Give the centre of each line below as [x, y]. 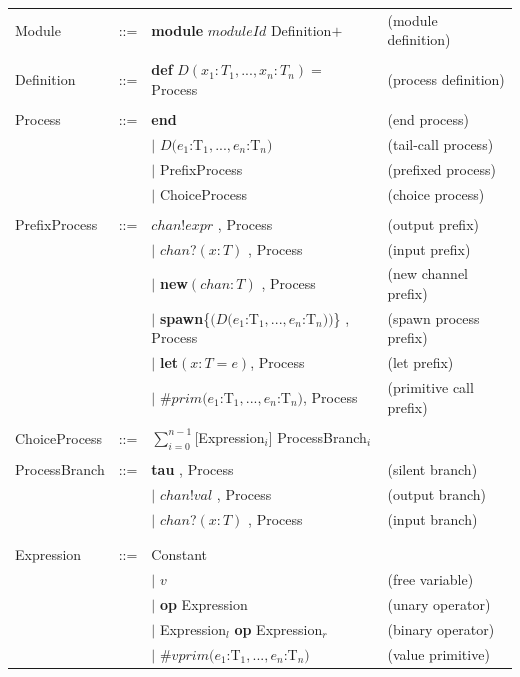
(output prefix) [433, 223]
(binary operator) [441, 628]
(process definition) [446, 79]
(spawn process [433, 317]
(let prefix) [420, 362]
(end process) [428, 119]
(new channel [428, 273]
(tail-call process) [440, 143]
